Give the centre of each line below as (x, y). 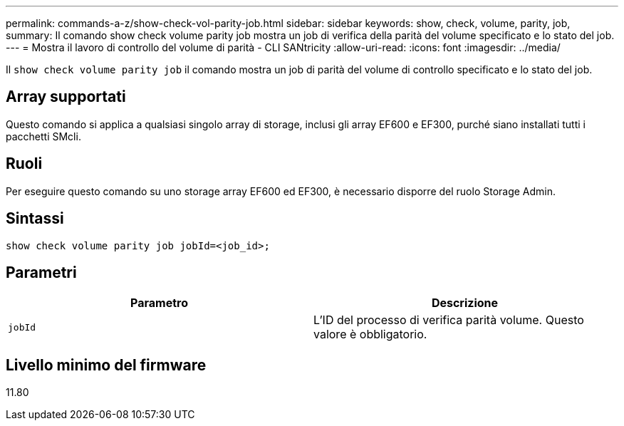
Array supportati (66, 97)
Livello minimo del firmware (106, 365)
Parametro (159, 303)
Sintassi (35, 219)
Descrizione (465, 303)
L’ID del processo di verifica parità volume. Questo (449, 320)
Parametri (41, 272)
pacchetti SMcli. (43, 136)
